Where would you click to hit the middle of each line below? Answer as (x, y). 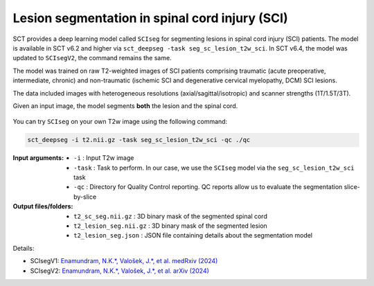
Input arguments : (38, 158)
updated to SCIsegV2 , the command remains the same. (92, 58)
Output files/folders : (43, 206)
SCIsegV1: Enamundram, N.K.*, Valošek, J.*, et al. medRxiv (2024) (124, 261)
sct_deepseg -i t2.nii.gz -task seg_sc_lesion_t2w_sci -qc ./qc (139, 140)
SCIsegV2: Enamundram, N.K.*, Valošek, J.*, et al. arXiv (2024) (119, 271)
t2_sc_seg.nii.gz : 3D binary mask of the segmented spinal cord (171, 216)
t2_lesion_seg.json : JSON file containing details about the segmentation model (193, 235)
